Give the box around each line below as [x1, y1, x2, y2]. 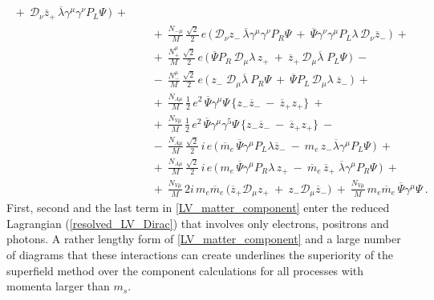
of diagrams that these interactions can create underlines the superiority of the [6, 246, 394, 262]
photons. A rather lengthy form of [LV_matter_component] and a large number [6, 230, 401, 247]
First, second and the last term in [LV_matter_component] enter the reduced [6, 199, 390, 216]
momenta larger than [6, 278, 110, 294]
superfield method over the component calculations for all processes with [6, 262, 364, 278]
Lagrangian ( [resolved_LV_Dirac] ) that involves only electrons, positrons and [6, 214, 389, 231]
